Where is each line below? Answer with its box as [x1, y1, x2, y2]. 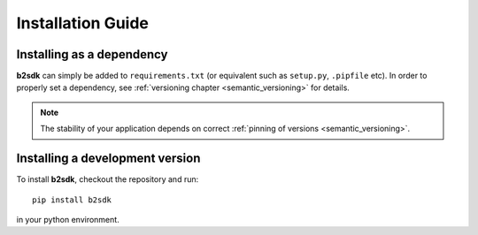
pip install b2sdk [32, 194, 112, 205]
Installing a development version [16, 151, 201, 166]
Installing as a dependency [16, 47, 168, 62]
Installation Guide [16, 13, 150, 33]
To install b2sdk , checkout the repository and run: [16, 174, 199, 185]
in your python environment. [16, 214, 119, 224]
